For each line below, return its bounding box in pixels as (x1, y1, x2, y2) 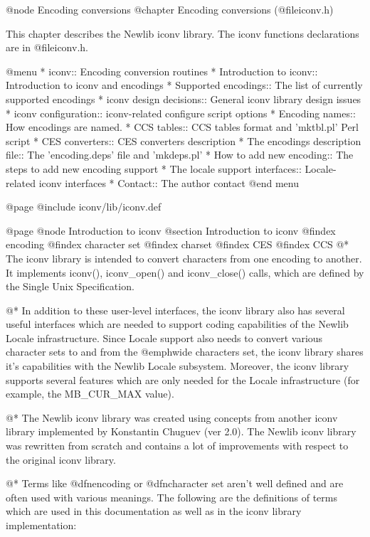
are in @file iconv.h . (6, 40, 88, 55)
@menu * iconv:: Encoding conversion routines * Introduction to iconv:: (6, 63, 318, 78)
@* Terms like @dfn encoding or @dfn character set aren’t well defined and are (6, 476, 344, 491)
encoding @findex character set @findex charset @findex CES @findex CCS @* (6, 237, 349, 252)
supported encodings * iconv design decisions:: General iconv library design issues (6, 91, 361, 106)
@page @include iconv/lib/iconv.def (6, 199, 162, 214)
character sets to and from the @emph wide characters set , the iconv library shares (6, 344, 364, 359)
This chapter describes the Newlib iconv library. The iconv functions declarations (6, 26, 359, 41)
